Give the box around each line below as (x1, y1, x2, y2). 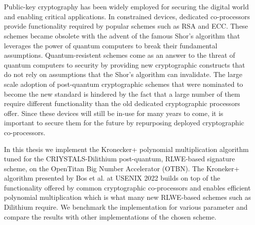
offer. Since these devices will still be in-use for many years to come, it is (4, 108, 223, 118)
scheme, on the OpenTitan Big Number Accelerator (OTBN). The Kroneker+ (4, 163, 240, 173)
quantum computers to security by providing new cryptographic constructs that (4, 59, 245, 70)
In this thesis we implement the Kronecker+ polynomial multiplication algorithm (4, 144, 249, 154)
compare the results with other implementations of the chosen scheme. (4, 211, 217, 222)
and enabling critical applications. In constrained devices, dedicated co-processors (4, 11, 250, 21)
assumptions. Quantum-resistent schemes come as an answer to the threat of (4, 50, 235, 60)
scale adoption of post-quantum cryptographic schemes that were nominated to (4, 78, 243, 89)
